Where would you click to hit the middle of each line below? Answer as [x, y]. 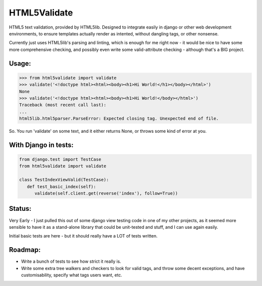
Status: [20, 209]
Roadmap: [25, 250]
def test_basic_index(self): [62, 186]
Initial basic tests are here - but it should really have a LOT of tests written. [83, 236]
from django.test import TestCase [60, 159]
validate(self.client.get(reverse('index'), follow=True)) [106, 193]
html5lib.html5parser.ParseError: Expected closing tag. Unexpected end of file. [119, 119]
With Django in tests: [41, 145]
